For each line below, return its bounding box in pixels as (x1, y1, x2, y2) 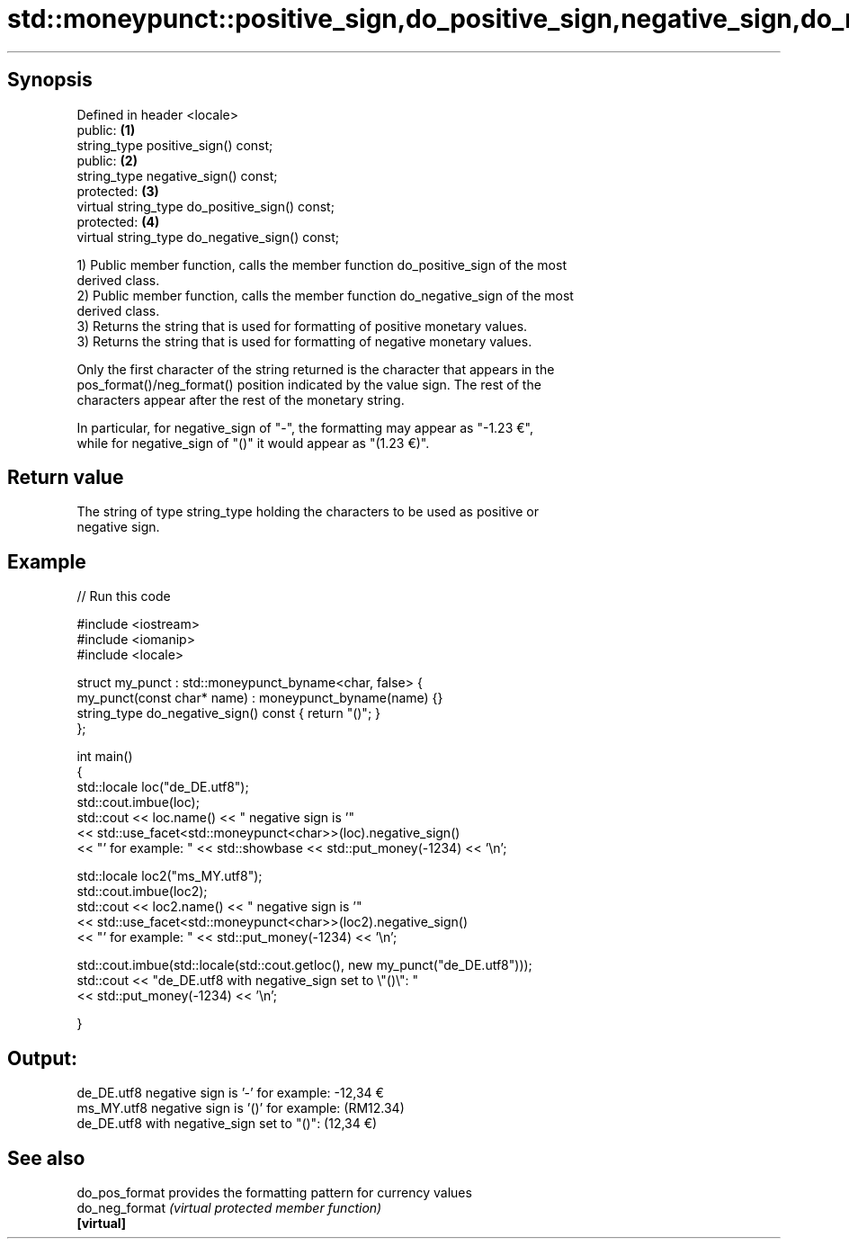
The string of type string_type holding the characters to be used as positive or (76, 504, 539, 520)
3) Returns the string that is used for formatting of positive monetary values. (76, 318, 528, 334)
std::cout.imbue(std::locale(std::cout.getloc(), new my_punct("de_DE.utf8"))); (76, 957, 532, 973)
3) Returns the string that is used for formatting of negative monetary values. (76, 333, 532, 349)
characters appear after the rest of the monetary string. (76, 391, 405, 408)
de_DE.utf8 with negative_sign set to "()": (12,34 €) (76, 1116, 378, 1132)
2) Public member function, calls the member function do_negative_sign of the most (76, 287, 574, 303)
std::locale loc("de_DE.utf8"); (76, 779, 249, 795)
